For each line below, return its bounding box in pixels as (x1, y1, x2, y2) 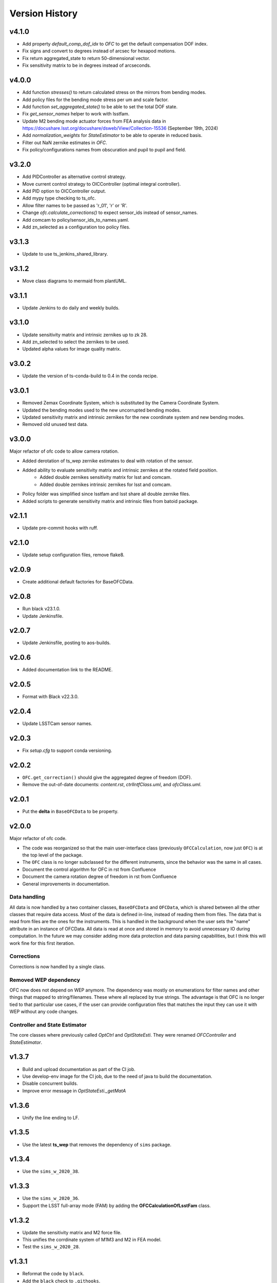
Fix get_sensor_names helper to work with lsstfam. (22, 111, 130, 117)
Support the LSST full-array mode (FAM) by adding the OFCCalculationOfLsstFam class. (22, 1202, 211, 1209)
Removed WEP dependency (9, 976, 81, 983)
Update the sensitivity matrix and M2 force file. (22, 1229, 122, 1235)
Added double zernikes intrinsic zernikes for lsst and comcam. (39, 481, 172, 488)
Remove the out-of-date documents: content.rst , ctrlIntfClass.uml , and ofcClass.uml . (22, 782, 202, 788)
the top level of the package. (22, 852, 83, 858)
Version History (9, 8, 78, 19)
